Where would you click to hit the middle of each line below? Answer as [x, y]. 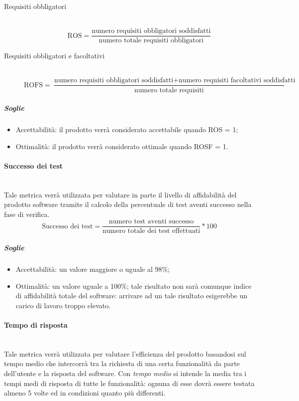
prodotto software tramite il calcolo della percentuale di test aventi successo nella [128, 204]
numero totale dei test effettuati [151, 231]
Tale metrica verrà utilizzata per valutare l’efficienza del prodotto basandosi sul [125, 353]
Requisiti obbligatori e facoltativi [54, 56]
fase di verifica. [27, 214]
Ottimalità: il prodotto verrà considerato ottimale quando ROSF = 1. [122, 146]
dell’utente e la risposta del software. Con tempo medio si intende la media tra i [125, 373]
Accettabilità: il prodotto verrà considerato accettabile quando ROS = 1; [127, 129]
